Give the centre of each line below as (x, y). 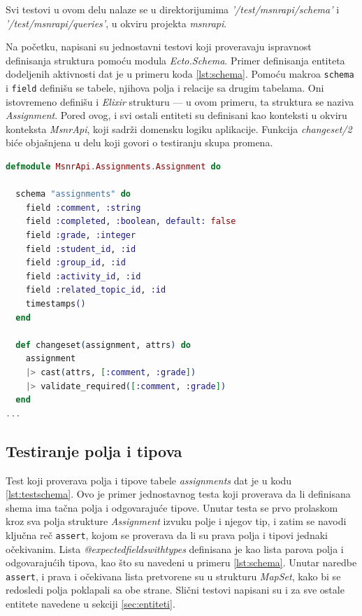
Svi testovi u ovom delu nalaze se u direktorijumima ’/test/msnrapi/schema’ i (173, 9)
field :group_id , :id (75, 263)
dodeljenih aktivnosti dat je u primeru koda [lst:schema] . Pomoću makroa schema (180, 74)
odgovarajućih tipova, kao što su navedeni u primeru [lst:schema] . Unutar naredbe (181, 562)
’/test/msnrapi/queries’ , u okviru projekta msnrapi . (116, 23)
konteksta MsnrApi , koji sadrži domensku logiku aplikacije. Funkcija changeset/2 (179, 128)
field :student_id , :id (81, 249)
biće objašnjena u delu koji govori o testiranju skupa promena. (139, 142)
